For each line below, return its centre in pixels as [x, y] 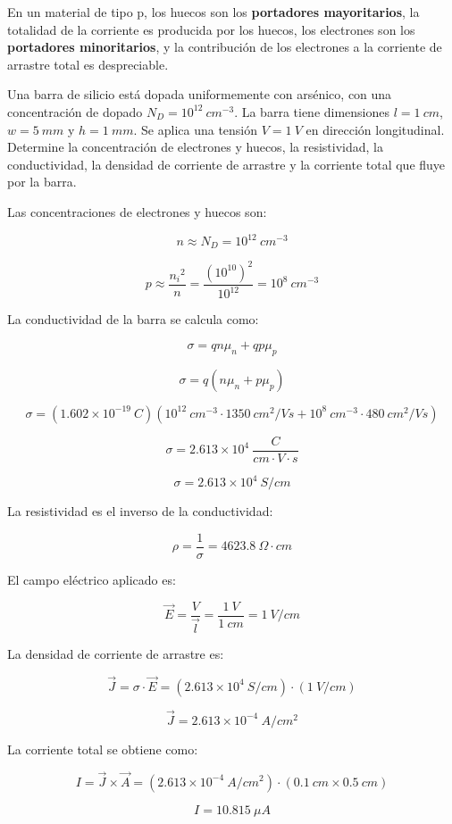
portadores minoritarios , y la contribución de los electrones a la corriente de [225, 47]
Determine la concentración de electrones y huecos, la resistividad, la [196, 147]
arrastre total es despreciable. [88, 64]
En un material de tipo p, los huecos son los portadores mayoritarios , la [213, 12]
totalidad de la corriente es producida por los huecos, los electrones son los [211, 29]
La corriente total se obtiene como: [103, 749]
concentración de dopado [75, 111]
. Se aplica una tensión [196, 129]
